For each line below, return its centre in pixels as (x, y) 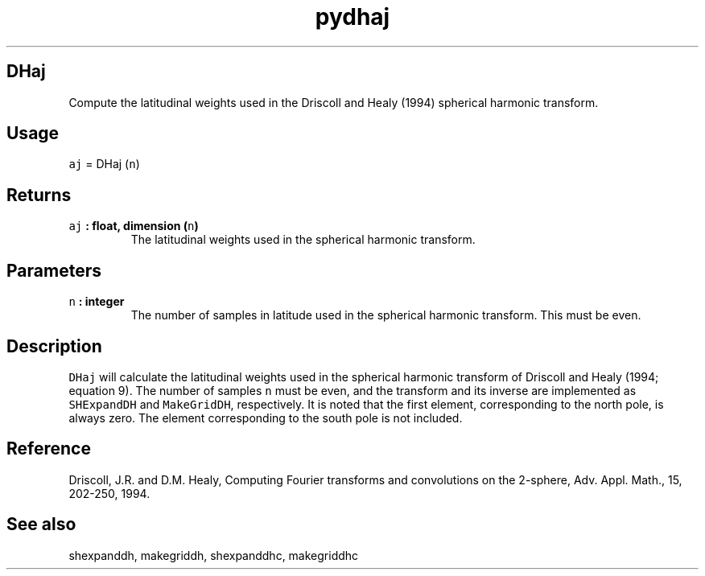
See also (41, 525)
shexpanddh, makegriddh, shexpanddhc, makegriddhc (214, 555)
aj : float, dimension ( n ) (134, 226)
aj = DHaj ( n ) (104, 164)
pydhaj (352, 17)
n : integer (97, 302)
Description (54, 346)
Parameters (54, 270)
